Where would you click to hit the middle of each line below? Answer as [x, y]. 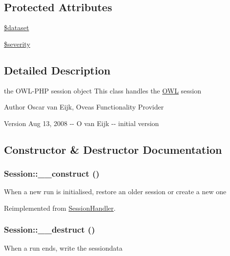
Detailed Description [57, 70]
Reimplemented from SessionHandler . [60, 208]
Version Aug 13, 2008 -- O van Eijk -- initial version [82, 123]
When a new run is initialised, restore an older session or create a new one [115, 192]
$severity [17, 44]
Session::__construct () [52, 174]
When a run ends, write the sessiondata [63, 247]
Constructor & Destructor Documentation [113, 149]
